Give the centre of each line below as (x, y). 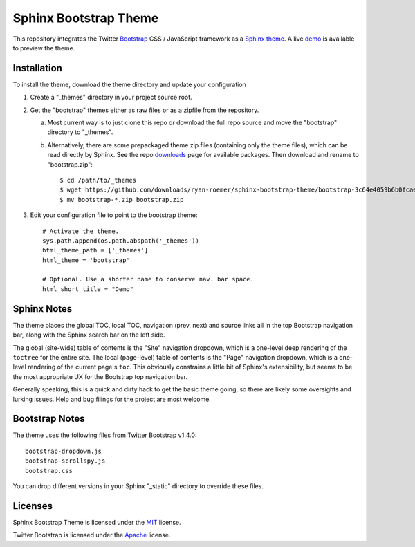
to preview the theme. (44, 48)
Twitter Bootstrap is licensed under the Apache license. (92, 535)
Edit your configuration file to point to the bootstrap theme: (114, 215)
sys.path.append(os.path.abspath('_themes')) (121, 241)
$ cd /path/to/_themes (98, 180)
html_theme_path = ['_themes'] (95, 250)
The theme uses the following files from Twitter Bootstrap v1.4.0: (105, 435)
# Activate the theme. (81, 231)
